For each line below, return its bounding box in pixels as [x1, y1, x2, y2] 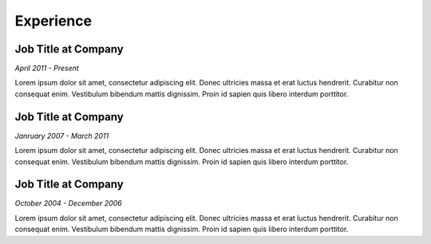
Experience [14, 12, 92, 30]
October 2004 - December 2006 [14, 199, 123, 208]
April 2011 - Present [14, 64, 79, 73]
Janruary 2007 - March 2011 [14, 131, 109, 140]
